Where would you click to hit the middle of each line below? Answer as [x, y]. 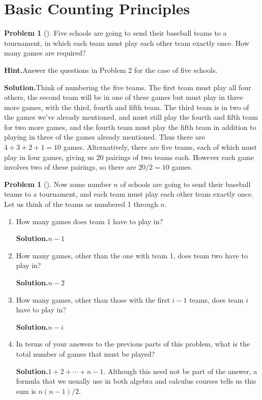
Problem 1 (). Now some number [58, 184]
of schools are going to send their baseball [185, 184]
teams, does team [216, 299]
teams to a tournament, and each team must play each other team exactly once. [129, 194]
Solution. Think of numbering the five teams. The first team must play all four [128, 87]
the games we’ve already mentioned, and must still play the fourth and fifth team [131, 117]
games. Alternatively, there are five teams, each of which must [160, 147]
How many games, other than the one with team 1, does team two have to [132, 255]
